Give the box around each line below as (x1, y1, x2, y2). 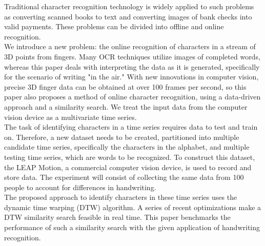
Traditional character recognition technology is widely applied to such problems (4, 1, 254, 11)
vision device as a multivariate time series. (4, 111, 137, 122)
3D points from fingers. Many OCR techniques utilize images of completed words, (4, 51, 260, 61)
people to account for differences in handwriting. (4, 181, 156, 192)
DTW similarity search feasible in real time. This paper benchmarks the (4, 212, 231, 222)
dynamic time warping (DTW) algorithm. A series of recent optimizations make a (4, 201, 261, 212)
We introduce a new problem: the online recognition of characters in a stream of (4, 41, 256, 52)
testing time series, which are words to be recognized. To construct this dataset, (4, 151, 255, 162)
